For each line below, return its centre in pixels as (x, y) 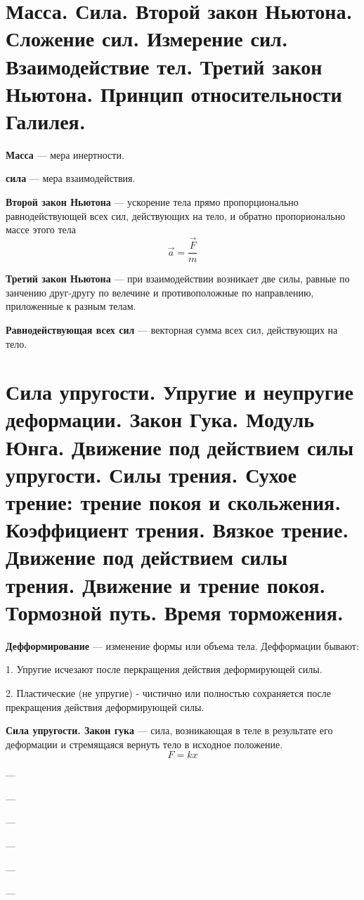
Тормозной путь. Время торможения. (175, 612)
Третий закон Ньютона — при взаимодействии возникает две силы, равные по (178, 279)
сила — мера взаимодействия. (71, 178)
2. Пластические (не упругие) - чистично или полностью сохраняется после (168, 692)
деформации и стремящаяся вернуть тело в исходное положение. (144, 744)
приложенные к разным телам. (71, 306)
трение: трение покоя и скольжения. (174, 502)
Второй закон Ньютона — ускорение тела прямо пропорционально (152, 202)
